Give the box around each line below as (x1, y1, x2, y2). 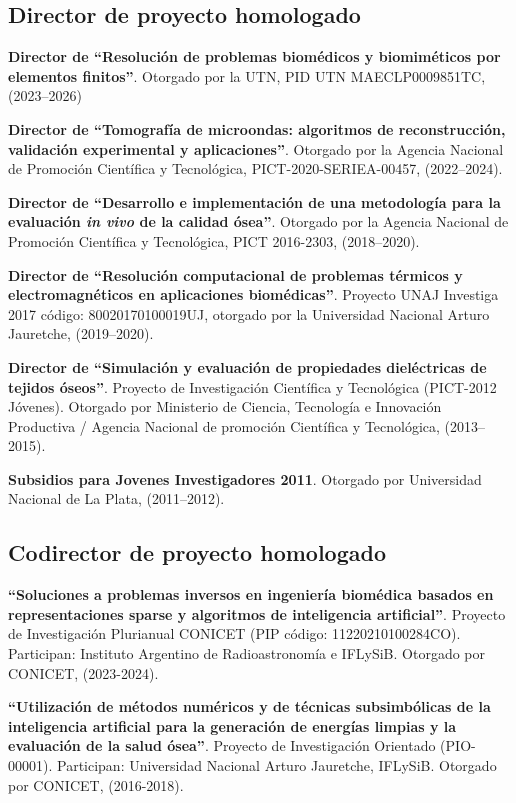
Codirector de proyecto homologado (8, 537, 386, 568)
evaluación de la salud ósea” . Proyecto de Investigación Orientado (8, 735, 436, 756)
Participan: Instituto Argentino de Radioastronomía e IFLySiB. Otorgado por (8, 643, 485, 664)
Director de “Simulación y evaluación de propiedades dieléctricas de (8, 356, 487, 377)
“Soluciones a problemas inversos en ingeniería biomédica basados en (8, 584, 494, 605)
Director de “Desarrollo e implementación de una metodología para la (8, 191, 501, 212)
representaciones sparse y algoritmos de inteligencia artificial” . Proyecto (8, 603, 506, 624)
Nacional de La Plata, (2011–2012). (8, 488, 225, 509)
